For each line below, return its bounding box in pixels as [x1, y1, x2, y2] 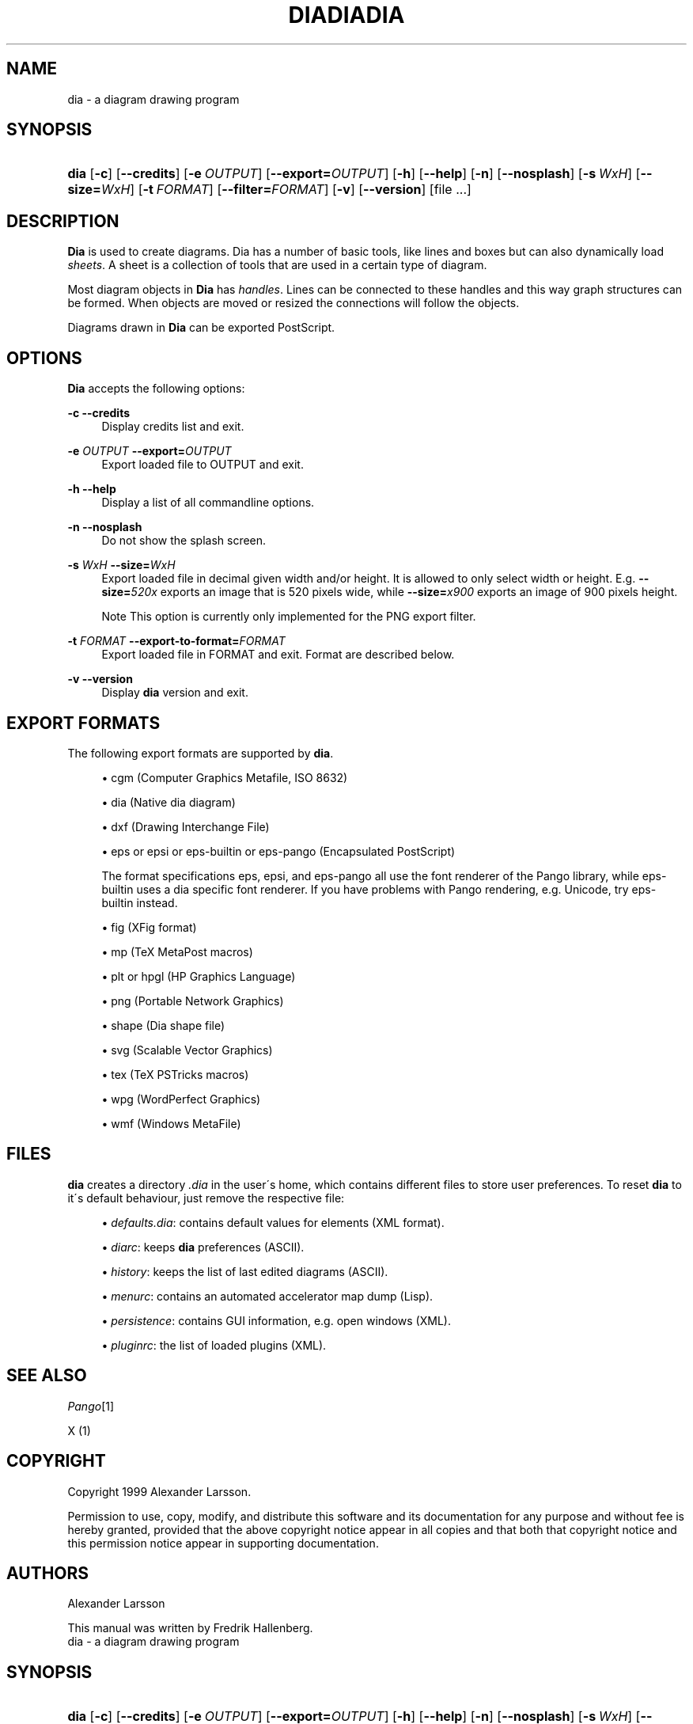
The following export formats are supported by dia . [67, 746, 334, 760]
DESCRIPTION [6, 211, 119, 231]
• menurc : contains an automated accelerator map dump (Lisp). [101, 1289, 434, 1303]
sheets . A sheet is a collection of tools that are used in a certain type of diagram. [67, 258, 487, 272]
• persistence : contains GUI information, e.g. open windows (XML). [101, 1313, 451, 1327]
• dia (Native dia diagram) [101, 795, 236, 809]
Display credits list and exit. [101, 420, 244, 434]
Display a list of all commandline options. [101, 496, 315, 510]
